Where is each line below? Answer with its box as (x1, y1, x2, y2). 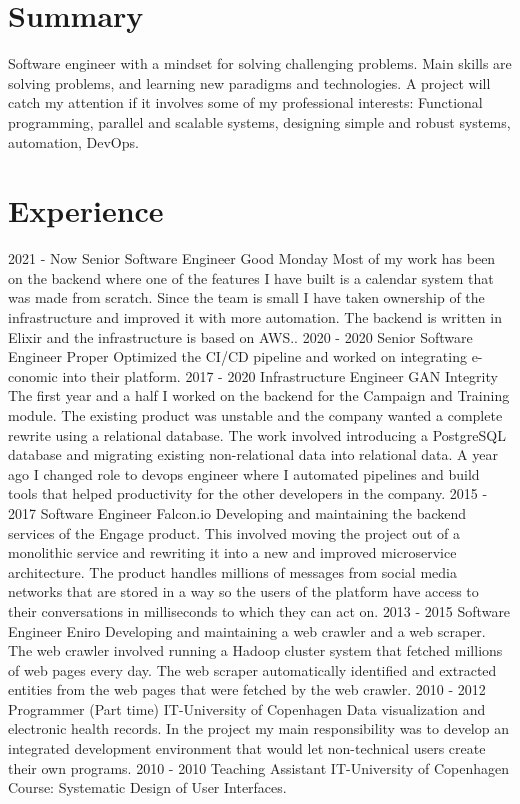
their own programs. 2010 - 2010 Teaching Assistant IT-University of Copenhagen (8, 757, 510, 778)
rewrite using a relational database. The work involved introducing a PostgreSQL (8, 424, 506, 445)
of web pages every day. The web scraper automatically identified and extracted (8, 659, 497, 680)
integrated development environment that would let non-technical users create (8, 738, 486, 759)
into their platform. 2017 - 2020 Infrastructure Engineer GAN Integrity (62, 365, 498, 386)
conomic (8, 365, 58, 386)
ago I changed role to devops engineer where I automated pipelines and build (8, 463, 480, 484)
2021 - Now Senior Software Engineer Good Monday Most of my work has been (8, 248, 496, 269)
